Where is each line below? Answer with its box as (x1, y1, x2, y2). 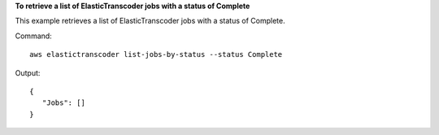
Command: (15, 31, 52, 41)
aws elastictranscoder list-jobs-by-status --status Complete (29, 50, 283, 59)
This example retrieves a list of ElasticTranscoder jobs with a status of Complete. (15, 16, 285, 26)
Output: (15, 67, 41, 77)
